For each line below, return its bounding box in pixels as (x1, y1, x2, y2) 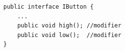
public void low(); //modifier (17, 31, 122, 38)
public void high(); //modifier (17, 22, 122, 29)
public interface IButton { (3, 3, 94, 10)
